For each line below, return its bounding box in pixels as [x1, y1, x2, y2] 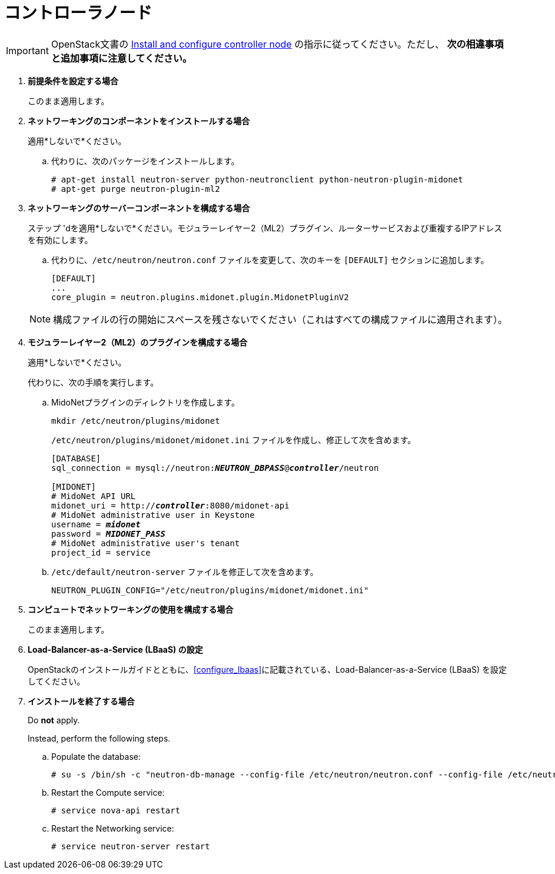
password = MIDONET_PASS [51, 529, 165, 539]
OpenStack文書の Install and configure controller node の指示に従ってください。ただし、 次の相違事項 [51, 38, 504, 50]
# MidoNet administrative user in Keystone [51, 510, 255, 520]
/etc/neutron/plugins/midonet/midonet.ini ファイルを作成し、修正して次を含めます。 [51, 434, 416, 445]
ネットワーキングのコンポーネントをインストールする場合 [28, 115, 250, 126]
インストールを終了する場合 [28, 696, 135, 706]
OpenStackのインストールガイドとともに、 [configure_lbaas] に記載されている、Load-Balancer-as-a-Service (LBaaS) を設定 [28, 664, 507, 674]
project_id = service [51, 547, 151, 557]
